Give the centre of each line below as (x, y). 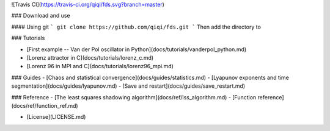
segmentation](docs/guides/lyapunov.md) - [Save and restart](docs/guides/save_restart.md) (128, 86)
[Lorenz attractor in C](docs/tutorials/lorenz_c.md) (90, 57)
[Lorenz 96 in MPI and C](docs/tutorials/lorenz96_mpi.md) (100, 66)
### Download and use (41, 16)
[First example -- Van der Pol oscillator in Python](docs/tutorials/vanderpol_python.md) (137, 49)
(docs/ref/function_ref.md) (45, 105)
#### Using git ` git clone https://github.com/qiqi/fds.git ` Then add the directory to (136, 27)
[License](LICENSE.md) (56, 117)
